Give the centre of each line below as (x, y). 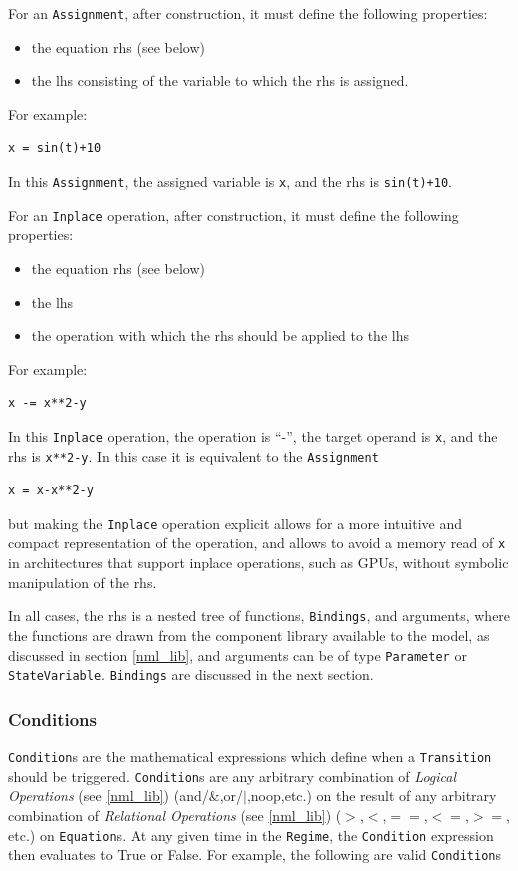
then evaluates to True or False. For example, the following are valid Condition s (254, 854)
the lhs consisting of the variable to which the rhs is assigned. (220, 80)
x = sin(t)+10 (55, 148)
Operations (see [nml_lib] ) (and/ (108, 795)
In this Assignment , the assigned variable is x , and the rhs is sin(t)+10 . (230, 181)
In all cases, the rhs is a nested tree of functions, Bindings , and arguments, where (259, 615)
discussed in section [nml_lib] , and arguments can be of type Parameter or (237, 654)
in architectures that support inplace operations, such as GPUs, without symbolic (258, 562)
